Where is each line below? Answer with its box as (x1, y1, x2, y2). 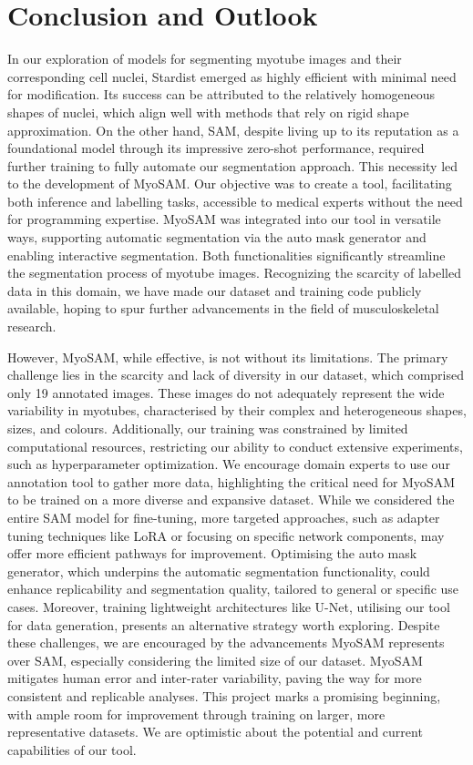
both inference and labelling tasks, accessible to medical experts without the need (7, 191, 463, 210)
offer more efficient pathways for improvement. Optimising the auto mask (7, 544, 417, 563)
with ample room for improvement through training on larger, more (7, 704, 386, 723)
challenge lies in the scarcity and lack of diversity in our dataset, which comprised (7, 365, 465, 384)
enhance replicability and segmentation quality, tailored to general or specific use (7, 579, 459, 598)
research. (7, 317, 57, 336)
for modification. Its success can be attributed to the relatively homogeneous (7, 85, 436, 104)
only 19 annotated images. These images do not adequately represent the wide (7, 382, 445, 402)
